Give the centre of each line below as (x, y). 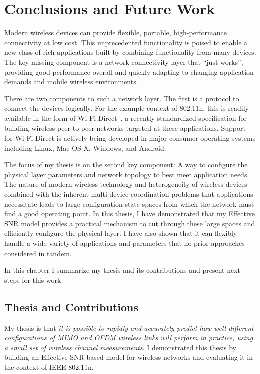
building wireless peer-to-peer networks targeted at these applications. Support (125, 128)
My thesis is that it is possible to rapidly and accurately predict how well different (129, 328)
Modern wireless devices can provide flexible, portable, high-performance (115, 32)
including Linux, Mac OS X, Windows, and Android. (85, 147)
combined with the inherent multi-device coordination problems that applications (129, 194)
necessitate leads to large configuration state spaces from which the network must (129, 204)
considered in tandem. (38, 253)
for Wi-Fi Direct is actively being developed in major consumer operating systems (130, 138)
